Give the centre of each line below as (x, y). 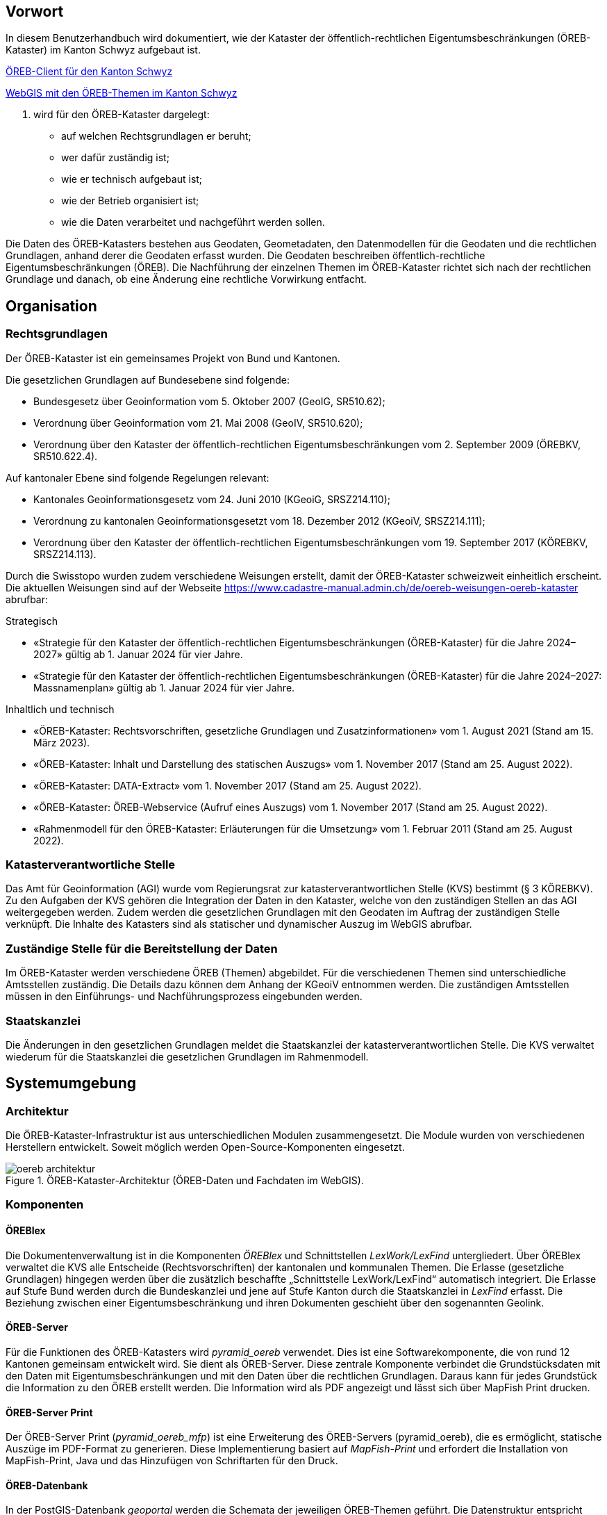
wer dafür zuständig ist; (115, 158)
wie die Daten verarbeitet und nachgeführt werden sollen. (193, 222)
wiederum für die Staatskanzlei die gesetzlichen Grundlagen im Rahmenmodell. (187, 1056)
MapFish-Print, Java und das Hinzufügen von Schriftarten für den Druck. (172, 1461)
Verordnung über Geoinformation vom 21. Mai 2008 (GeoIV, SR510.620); (198, 423)
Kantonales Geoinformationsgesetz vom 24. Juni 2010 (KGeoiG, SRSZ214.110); (212, 499)
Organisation (51, 306)
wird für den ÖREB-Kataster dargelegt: (122, 115)
